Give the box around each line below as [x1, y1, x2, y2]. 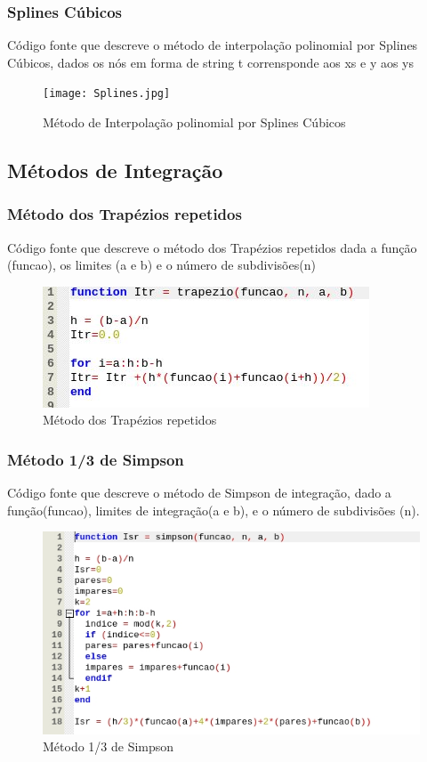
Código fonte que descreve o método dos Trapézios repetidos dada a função [7, 238, 417, 256]
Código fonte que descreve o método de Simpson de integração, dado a [7, 483, 391, 502]
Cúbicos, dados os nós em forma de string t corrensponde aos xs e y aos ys [7, 53, 415, 71]
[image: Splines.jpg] [43, 87, 171, 101]
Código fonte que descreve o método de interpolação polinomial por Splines [7, 36, 418, 54]
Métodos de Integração [7, 157, 223, 184]
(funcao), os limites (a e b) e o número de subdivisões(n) [7, 255, 316, 274]
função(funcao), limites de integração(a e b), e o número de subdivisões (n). [7, 500, 420, 519]
